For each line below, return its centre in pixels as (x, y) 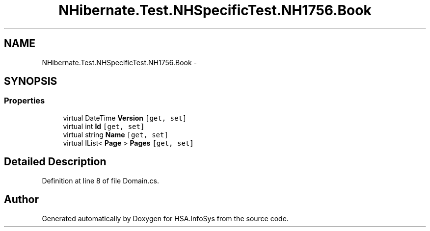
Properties (25, 101)
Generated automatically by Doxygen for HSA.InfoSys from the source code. (165, 218)
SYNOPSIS (31, 81)
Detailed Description (55, 162)
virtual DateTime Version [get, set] (125, 118)
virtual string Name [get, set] (116, 134)
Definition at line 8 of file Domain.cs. (100, 180)
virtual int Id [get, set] (104, 126)
